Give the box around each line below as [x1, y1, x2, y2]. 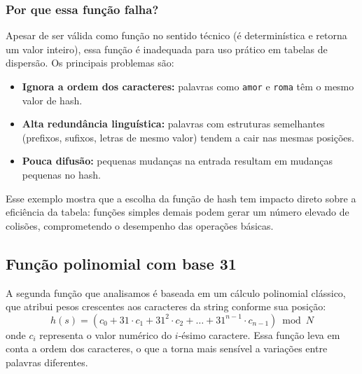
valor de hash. [22, 92, 83, 107]
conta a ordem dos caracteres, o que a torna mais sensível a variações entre [6, 341, 328, 356]
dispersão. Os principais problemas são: [6, 55, 174, 70]
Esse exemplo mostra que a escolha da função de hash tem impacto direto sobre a [6, 191, 356, 205]
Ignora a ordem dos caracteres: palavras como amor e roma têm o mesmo [22, 79, 354, 93]
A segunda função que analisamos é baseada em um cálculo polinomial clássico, [6, 285, 346, 300]
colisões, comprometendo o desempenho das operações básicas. [6, 218, 274, 233]
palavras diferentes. [6, 354, 88, 369]
